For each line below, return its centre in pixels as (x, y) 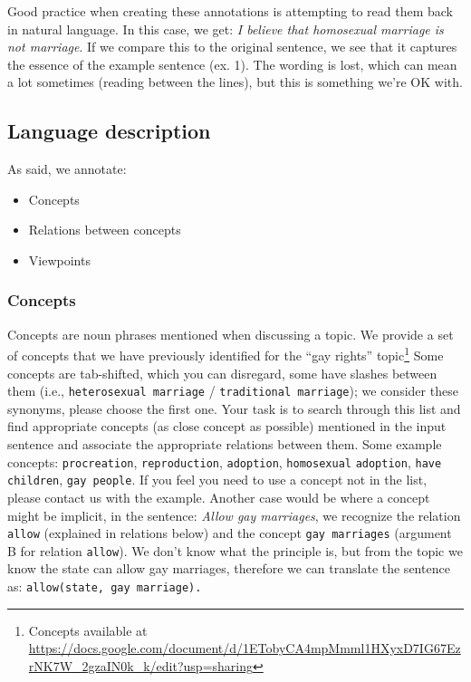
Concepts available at (88, 630)
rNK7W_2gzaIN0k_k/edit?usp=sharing (141, 665)
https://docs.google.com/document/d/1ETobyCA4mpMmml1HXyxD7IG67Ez (245, 648)
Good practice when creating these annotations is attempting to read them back (230, 11)
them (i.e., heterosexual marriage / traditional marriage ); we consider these (233, 391)
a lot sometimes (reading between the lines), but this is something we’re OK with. (235, 82)
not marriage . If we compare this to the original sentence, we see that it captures (232, 47)
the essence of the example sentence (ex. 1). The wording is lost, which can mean (232, 64)
